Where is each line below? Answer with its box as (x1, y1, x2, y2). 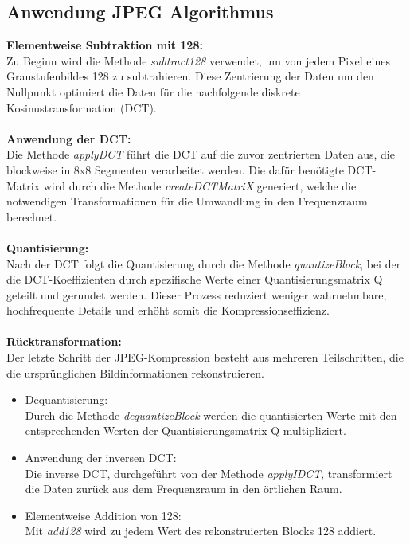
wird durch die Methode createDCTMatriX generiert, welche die (43, 177, 357, 194)
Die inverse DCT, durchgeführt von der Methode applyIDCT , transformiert (25, 464, 392, 481)
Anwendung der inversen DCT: (25, 449, 177, 466)
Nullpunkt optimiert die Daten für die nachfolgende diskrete (6, 83, 300, 100)
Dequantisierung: (25, 391, 108, 408)
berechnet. (6, 208, 57, 225)
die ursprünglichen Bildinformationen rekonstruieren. (6, 364, 264, 381)
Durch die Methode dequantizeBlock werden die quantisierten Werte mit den (25, 406, 397, 423)
